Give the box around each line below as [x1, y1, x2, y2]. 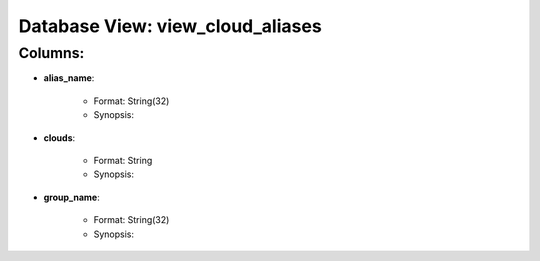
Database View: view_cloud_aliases [18, 15, 322, 37]
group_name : [43, 191, 100, 203]
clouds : [43, 131, 76, 144]
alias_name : [43, 72, 95, 84]
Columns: [18, 44, 85, 62]
